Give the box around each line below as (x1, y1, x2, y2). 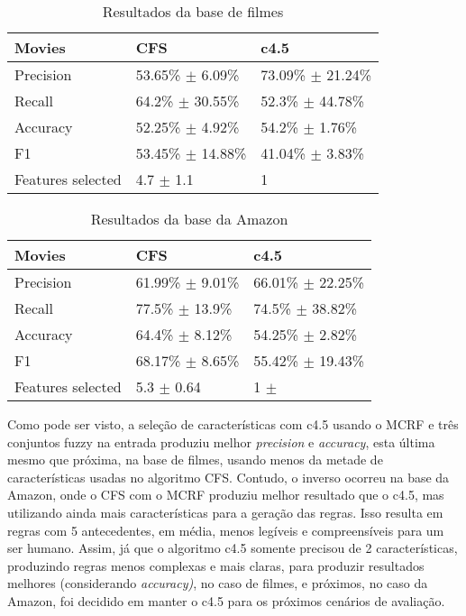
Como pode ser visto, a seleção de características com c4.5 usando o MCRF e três (7, 415, 459, 433)
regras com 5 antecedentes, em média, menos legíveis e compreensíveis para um (7, 520, 444, 539)
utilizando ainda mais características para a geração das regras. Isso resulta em (7, 502, 443, 521)
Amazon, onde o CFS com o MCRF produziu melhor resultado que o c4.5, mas (7, 485, 444, 504)
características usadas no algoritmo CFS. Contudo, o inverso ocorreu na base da (7, 467, 450, 486)
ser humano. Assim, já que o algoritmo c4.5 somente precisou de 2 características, (7, 538, 458, 557)
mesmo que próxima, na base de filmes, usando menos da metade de (7, 450, 383, 469)
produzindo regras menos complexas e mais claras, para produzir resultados (7, 556, 425, 575)
